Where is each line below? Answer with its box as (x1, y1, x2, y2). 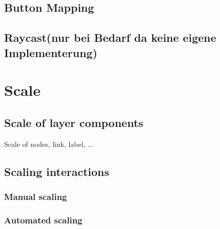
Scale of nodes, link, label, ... (4, 138, 94, 149)
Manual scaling (4, 190, 67, 202)
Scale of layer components (4, 114, 144, 130)
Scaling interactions (4, 163, 109, 179)
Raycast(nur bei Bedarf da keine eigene (4, 30, 216, 45)
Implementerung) (4, 44, 98, 60)
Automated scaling (4, 213, 82, 226)
